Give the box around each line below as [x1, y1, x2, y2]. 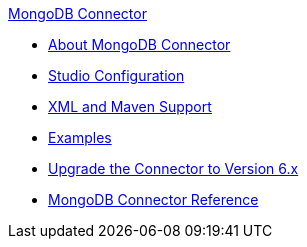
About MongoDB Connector [48, 36, 231, 53]
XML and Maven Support [48, 98, 212, 115]
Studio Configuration [48, 67, 185, 84]
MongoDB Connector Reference [48, 191, 259, 208]
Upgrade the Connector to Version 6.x [48, 160, 299, 177]
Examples [48, 129, 112, 146]
